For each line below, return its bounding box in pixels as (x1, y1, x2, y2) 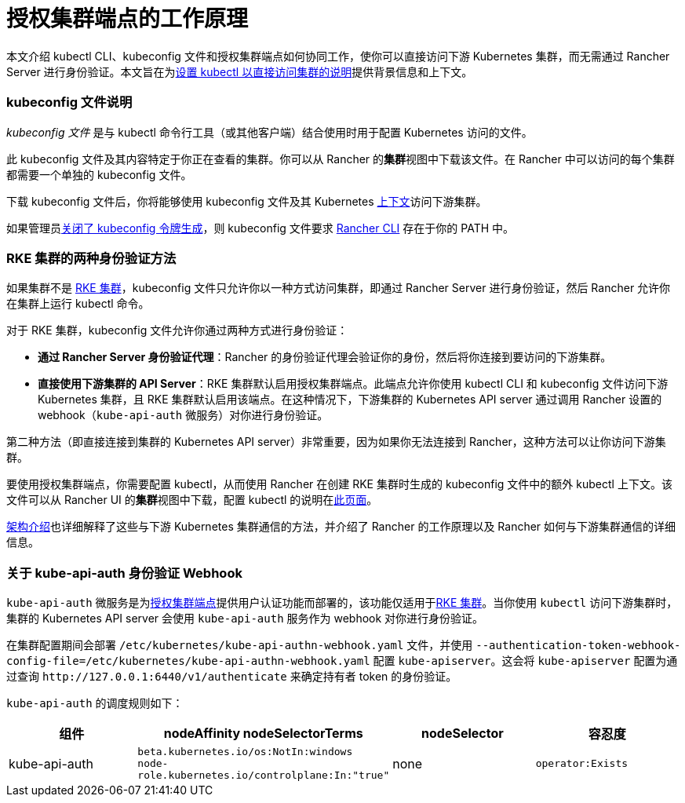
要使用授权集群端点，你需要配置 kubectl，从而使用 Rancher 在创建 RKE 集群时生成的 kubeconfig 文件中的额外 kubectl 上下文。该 (6, 477, 672, 491)
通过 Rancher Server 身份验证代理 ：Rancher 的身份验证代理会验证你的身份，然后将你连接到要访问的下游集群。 (38, 350, 612, 364)
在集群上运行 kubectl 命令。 (6, 297, 150, 311)
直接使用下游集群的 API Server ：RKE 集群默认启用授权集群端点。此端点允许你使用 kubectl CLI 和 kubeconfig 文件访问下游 (38, 377, 669, 391)
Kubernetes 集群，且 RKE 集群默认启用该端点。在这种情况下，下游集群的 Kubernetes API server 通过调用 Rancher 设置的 (38, 392, 662, 407)
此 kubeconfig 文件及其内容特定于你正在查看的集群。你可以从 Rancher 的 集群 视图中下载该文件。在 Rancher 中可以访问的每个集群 (6, 151, 675, 166)
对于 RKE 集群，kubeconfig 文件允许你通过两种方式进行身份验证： (6, 323, 348, 338)
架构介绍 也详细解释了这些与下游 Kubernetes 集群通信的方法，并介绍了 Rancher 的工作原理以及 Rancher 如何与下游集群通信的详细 (6, 520, 676, 534)
